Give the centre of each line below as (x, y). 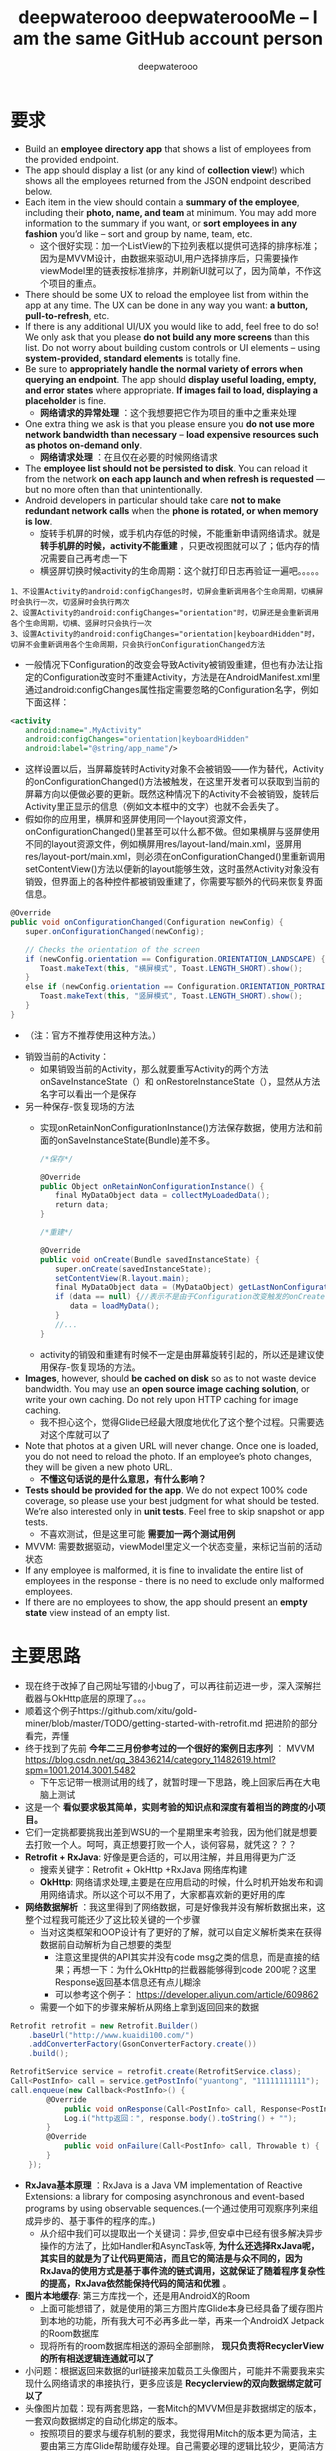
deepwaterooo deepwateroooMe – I (168, 17)
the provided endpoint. (72, 159)
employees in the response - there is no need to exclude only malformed (174, 1580)
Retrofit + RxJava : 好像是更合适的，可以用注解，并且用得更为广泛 (160, 1857)
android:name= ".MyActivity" (83, 730)
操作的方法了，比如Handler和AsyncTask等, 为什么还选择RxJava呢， (179, 2245)
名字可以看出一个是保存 (88, 1093)
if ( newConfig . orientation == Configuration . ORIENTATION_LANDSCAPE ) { (175, 959)
